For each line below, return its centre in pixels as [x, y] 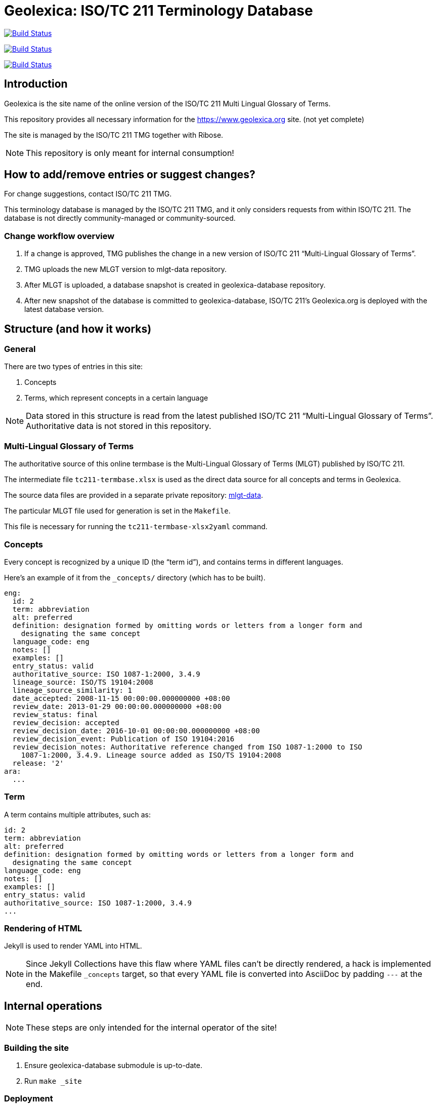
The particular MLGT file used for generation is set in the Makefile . [117, 511]
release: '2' [38, 763]
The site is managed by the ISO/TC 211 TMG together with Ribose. [114, 135]
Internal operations [53, 1006]
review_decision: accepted [66, 722]
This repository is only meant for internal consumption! [130, 153]
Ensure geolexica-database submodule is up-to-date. [113, 1065]
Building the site [37, 1048]
